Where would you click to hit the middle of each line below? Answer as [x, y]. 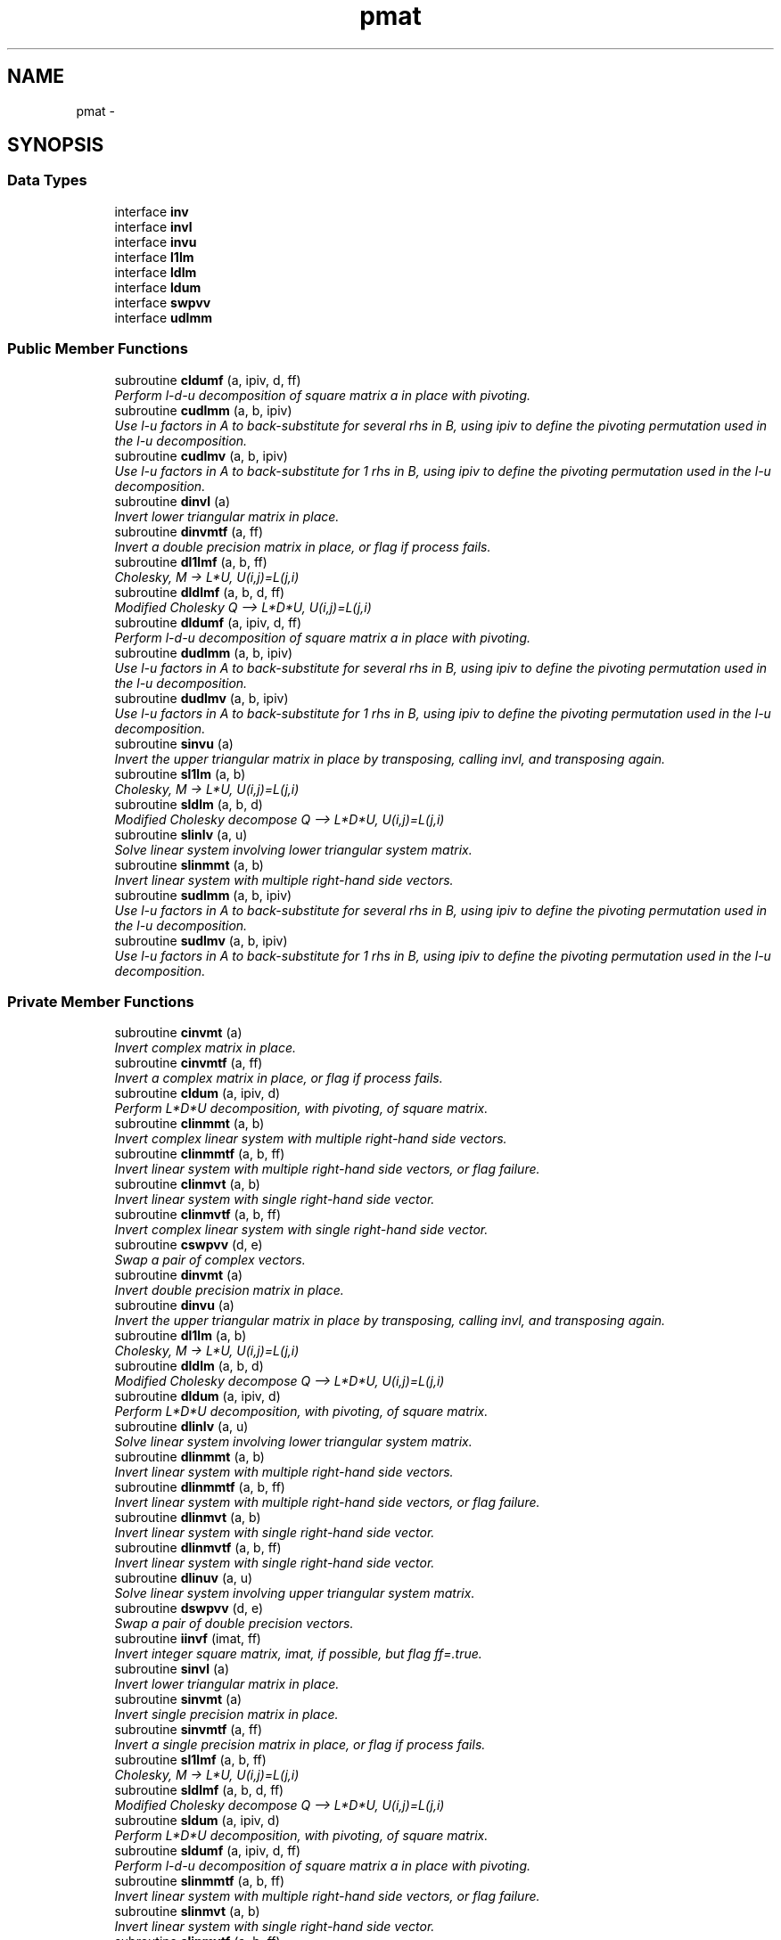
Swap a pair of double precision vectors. [234, 1624]
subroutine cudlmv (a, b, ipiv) [201, 455]
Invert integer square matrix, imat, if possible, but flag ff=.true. [298, 1654]
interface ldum [158, 287]
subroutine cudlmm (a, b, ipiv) [203, 410]
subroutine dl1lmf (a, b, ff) [191, 561]
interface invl [153, 226]
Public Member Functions [98, 349]
